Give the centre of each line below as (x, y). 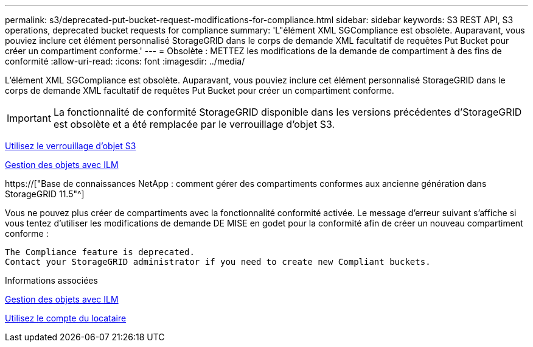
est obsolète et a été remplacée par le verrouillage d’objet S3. (194, 124)
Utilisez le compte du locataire (66, 318)
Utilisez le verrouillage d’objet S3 (71, 146)
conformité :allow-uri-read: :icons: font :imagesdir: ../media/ (125, 61)
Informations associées (51, 280)
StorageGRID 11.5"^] (45, 194)
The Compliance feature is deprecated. (100, 252)
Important (29, 118)
